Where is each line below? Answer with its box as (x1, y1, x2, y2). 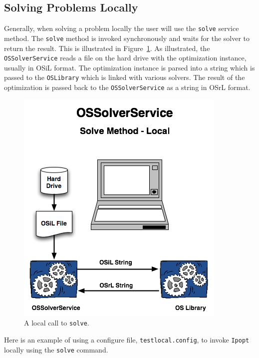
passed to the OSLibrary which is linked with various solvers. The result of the (4, 72, 245, 82)
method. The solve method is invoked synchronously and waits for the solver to (4, 32, 250, 43)
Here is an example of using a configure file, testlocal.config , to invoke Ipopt (4, 334, 250, 344)
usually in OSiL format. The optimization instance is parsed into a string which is (4, 62, 255, 72)
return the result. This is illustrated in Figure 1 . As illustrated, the (4, 42, 210, 53)
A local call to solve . (24, 317, 89, 328)
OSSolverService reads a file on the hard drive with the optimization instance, (4, 52, 247, 63)
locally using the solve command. (4, 344, 108, 354)
